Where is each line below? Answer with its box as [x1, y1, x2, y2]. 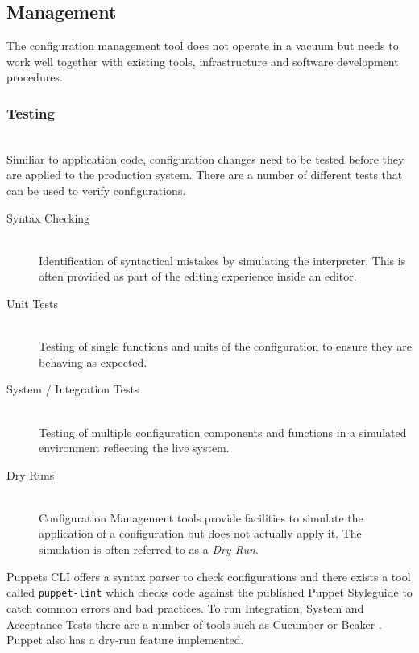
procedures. [6, 69, 63, 85]
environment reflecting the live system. [39, 439, 230, 456]
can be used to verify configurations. [6, 181, 186, 198]
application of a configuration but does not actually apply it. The [39, 525, 362, 542]
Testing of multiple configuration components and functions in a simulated [39, 423, 407, 440]
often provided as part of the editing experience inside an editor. [39, 268, 357, 285]
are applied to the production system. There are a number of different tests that [6, 166, 403, 183]
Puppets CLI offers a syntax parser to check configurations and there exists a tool [6, 568, 411, 584]
